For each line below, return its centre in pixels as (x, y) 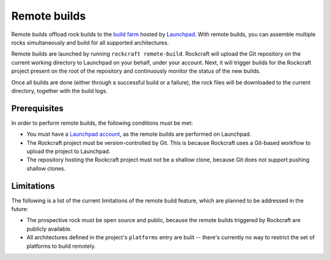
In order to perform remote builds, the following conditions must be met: (102, 123)
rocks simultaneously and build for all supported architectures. (90, 42)
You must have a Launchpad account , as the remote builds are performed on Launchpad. (139, 134)
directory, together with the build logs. (60, 91)
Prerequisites (37, 108)
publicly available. (49, 229)
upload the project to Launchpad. (68, 151)
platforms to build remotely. (61, 246)
